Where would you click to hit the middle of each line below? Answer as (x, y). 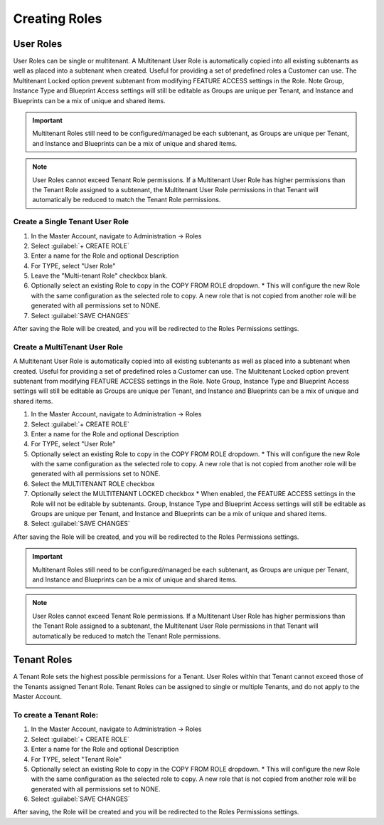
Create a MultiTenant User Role (68, 347)
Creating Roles (58, 19)
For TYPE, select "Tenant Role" (76, 759)
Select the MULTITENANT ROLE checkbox (93, 483)
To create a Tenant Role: (56, 715)
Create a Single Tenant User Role (71, 222)
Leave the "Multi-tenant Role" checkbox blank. (99, 276)
